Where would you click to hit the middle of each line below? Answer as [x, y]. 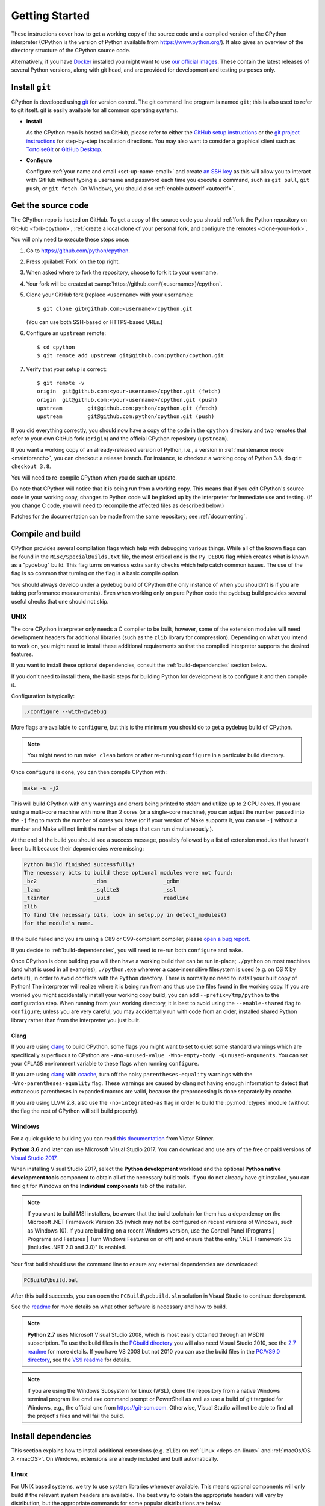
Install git [31, 87]
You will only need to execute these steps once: [70, 239]
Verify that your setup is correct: [66, 369]
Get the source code [50, 206]
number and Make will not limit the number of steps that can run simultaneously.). [112, 829]
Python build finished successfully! [79, 864]
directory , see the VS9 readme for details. [79, 1360]
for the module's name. [59, 923]
